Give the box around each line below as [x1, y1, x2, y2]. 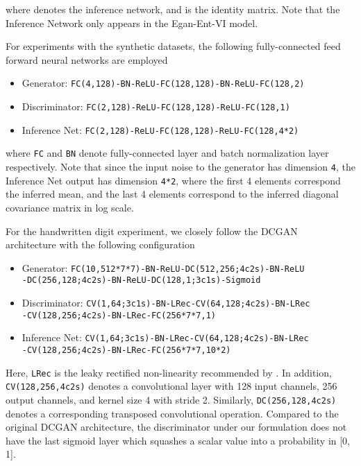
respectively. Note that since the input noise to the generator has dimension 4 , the [6, 159, 355, 173]
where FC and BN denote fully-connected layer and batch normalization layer [6, 146, 329, 160]
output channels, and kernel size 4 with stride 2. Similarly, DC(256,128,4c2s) [6, 392, 337, 406]
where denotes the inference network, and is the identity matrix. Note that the [6, 2, 340, 16]
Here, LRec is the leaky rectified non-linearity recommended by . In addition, [6, 365, 332, 379]
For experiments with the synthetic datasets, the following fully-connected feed [6, 39, 341, 53]
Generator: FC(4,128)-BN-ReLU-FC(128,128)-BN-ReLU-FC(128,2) [22, 76, 305, 90]
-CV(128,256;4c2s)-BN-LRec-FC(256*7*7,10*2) [22, 345, 231, 355]
